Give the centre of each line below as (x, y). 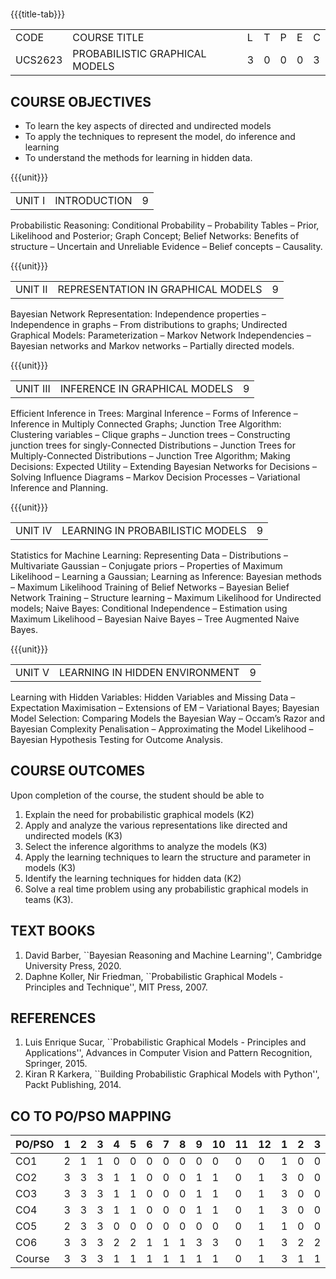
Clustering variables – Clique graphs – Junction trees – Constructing (150, 434)
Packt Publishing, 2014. (73, 1085)
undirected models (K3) (73, 835)
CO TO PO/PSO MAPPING (91, 1116)
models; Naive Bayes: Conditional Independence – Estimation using (149, 608)
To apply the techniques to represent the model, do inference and (160, 136)
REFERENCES (53, 1018)
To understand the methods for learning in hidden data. (138, 157)
